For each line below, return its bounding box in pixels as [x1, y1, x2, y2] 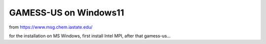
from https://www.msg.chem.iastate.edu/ [9, 24, 93, 30]
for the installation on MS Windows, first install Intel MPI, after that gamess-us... [9, 33, 171, 39]
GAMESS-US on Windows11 [9, 7, 124, 18]
